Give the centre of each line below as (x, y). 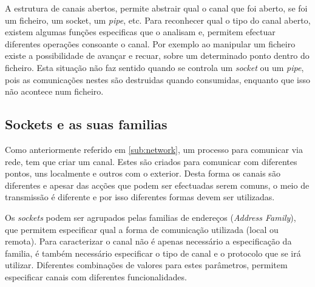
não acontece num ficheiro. (54, 91)
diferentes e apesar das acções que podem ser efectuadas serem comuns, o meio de (157, 185)
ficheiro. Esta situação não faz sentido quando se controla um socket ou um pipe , (154, 67)
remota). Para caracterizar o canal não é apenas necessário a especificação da (148, 241)
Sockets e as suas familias (86, 124)
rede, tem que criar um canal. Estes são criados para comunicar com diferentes (151, 161)
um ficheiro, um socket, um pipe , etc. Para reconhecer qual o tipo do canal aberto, (158, 20)
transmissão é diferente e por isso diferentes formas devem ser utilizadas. (140, 197)
